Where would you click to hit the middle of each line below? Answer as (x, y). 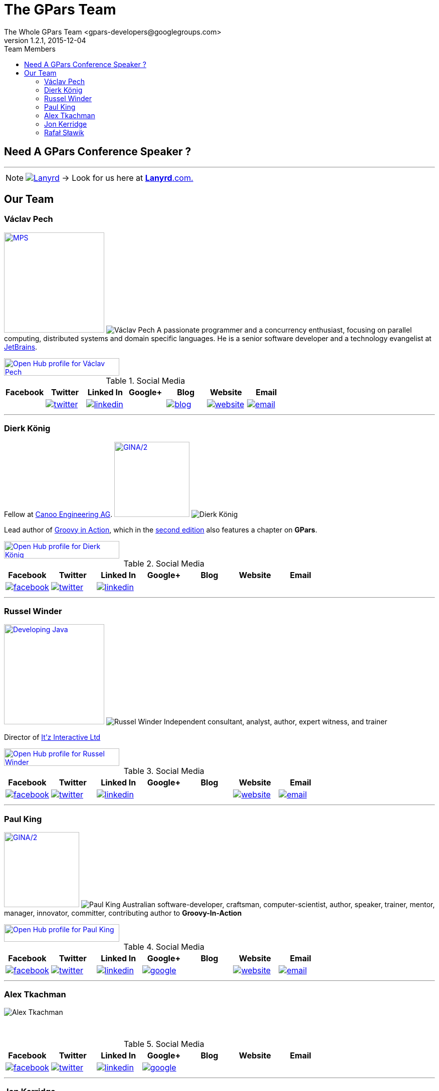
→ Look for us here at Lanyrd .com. (128, 178)
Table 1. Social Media (146, 380)
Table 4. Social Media (164, 947)
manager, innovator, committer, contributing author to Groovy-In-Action (123, 913)
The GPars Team (60, 10)
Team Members (30, 49)
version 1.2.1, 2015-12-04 (45, 40)
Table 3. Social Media (164, 771)
